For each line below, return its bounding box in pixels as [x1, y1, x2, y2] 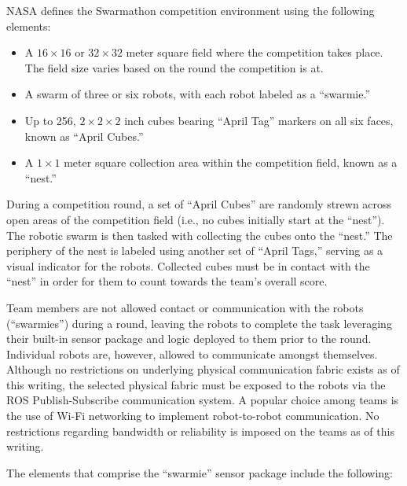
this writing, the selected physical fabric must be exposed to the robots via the [6, 376, 386, 392]
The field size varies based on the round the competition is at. [24, 59, 324, 75]
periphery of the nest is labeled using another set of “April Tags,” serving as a [6, 242, 383, 259]
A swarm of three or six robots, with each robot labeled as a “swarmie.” [24, 86, 371, 102]
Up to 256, [24, 112, 76, 128]
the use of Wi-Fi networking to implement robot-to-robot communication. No [6, 407, 379, 424]
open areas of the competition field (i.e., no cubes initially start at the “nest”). [6, 211, 385, 227]
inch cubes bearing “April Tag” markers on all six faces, [124, 112, 394, 128]
